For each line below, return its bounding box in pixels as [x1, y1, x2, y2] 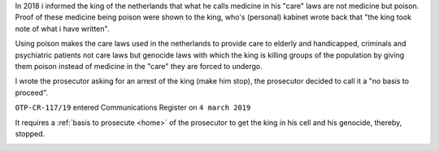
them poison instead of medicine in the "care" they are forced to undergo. [15, 61, 263, 71]
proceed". [15, 88, 49, 97]
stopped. [15, 128, 46, 138]
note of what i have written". [15, 24, 110, 33]
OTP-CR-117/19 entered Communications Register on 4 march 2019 [15, 102, 251, 113]
